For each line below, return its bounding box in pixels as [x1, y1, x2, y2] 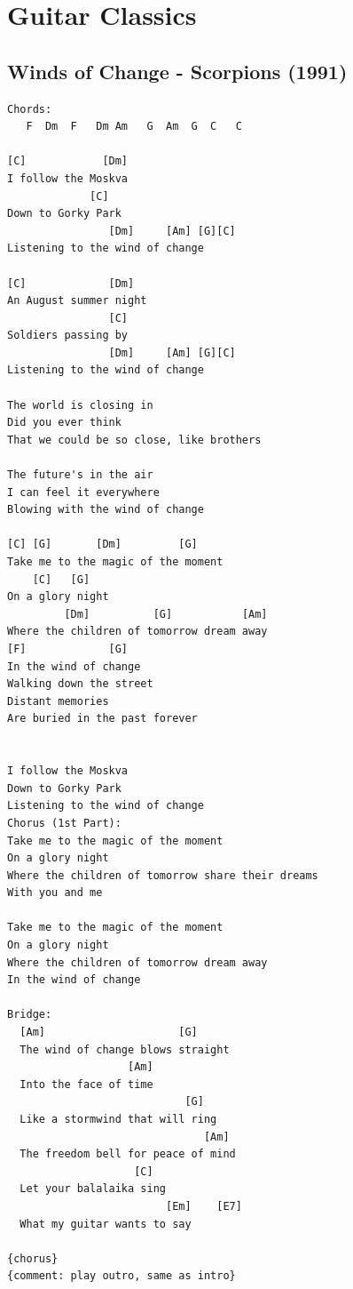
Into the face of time [20, 1077, 153, 1091]
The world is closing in [7, 398, 153, 412]
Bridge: [7, 1008, 52, 1021]
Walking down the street [7, 677, 153, 691]
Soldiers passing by [7, 329, 129, 342]
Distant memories [7, 694, 109, 708]
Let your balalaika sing [20, 1182, 166, 1196]
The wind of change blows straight [20, 1043, 230, 1056]
